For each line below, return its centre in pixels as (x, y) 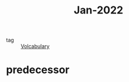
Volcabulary (35, 46)
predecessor (38, 70)
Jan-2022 (99, 10)
